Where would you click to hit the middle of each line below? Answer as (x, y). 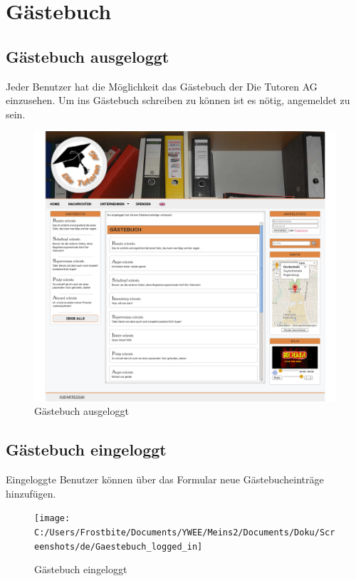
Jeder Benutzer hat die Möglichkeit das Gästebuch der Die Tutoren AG (162, 86)
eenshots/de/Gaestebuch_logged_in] (119, 546)
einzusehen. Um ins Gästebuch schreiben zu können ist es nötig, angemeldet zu (178, 100)
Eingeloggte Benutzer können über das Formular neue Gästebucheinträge (165, 479)
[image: (52, 519)
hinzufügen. (31, 493)
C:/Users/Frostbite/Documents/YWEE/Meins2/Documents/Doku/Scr (185, 533)
